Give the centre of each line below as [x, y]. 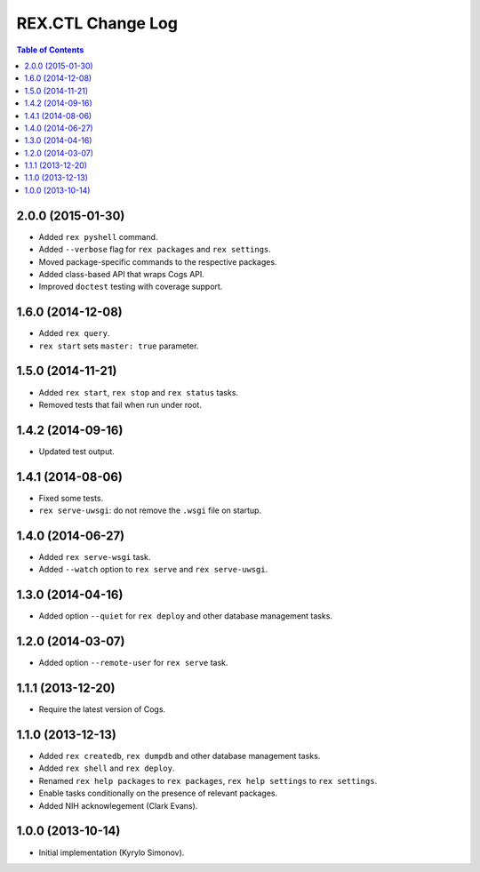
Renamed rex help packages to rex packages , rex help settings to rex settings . [208, 780]
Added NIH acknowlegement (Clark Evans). [118, 805]
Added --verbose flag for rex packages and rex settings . [155, 250]
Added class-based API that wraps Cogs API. [121, 274]
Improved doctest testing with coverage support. [131, 287]
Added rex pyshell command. [98, 236]
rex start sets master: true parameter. [119, 346]
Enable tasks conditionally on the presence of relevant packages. [158, 793]
